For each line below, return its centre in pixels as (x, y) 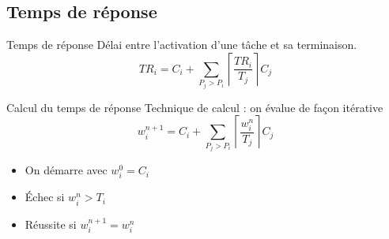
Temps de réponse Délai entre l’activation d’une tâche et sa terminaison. (182, 45)
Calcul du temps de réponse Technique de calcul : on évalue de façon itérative (195, 107)
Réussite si (51, 224)
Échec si (45, 197)
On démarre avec (66, 170)
